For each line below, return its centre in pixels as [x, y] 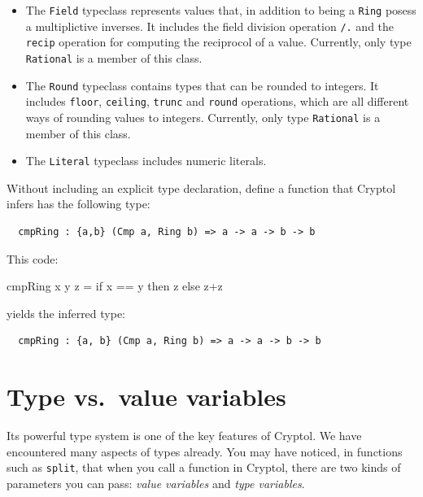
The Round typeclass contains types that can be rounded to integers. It [202, 85]
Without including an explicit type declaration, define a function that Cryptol [201, 187]
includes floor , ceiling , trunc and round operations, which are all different [217, 101]
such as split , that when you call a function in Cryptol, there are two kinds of [204, 467]
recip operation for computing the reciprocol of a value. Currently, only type [218, 42]
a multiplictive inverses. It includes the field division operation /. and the [210, 26]
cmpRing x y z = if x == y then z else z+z [115, 286]
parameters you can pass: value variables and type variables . [156, 483]
